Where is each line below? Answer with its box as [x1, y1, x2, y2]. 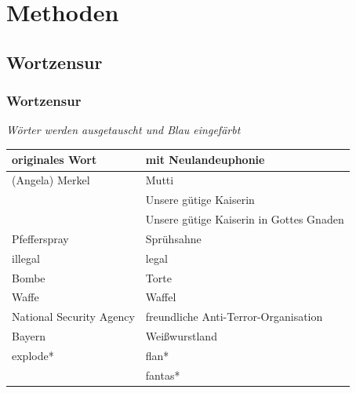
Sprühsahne [145, 230, 202, 246]
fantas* [145, 366, 180, 383]
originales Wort [12, 151, 97, 168]
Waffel [145, 289, 176, 305]
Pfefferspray [12, 230, 69, 246]
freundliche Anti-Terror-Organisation [145, 308, 323, 325]
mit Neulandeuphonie [145, 151, 265, 168]
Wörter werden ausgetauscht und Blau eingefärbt [6, 122, 241, 138]
